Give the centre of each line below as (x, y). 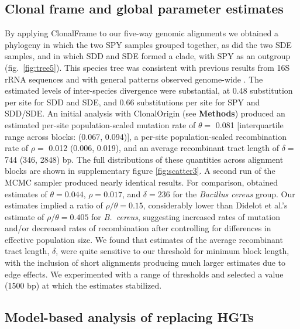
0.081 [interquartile (249, 124)
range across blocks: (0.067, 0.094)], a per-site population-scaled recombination (146, 136)
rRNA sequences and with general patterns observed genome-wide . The (134, 79)
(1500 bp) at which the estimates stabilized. (83, 285)
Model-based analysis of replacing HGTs (129, 317)
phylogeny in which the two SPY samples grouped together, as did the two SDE (148, 44)
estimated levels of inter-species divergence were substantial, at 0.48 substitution (149, 90)
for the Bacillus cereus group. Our (234, 193)
